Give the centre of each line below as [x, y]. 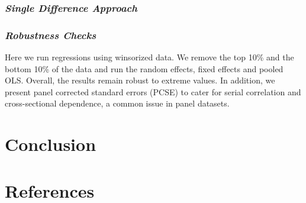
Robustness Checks [51, 35]
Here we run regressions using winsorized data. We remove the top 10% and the [149, 57]
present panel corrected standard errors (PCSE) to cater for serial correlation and [153, 91]
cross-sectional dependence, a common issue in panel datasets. [117, 103]
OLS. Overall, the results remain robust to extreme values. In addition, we [140, 80]
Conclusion [51, 144]
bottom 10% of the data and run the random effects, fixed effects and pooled [144, 68]
